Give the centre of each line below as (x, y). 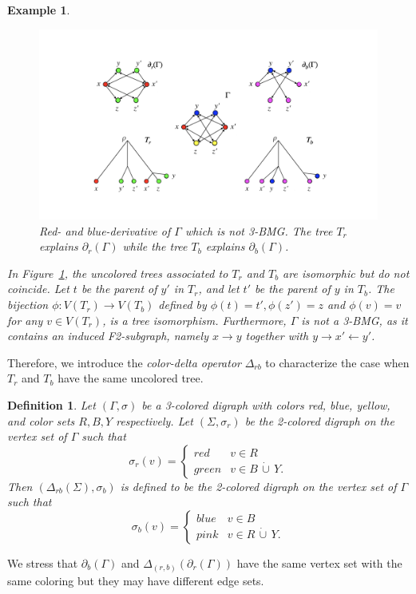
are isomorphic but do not (346, 273)
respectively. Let (155, 420)
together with (277, 336)
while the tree (155, 246)
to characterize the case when (337, 362)
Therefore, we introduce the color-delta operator (124, 362)
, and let (219, 289)
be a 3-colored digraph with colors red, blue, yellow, (266, 405)
